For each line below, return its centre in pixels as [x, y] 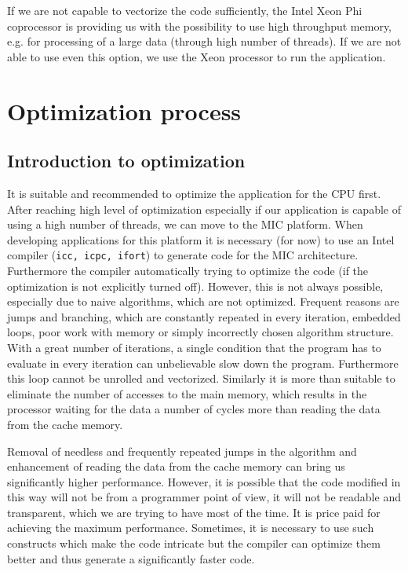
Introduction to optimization [126, 161]
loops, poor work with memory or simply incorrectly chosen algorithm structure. [200, 332]
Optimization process [124, 110]
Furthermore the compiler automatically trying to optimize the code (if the [188, 270]
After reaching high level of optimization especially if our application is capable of [204, 209]
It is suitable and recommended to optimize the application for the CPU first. [194, 193]
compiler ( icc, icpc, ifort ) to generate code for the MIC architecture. [183, 255]
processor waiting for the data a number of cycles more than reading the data [194, 409]
